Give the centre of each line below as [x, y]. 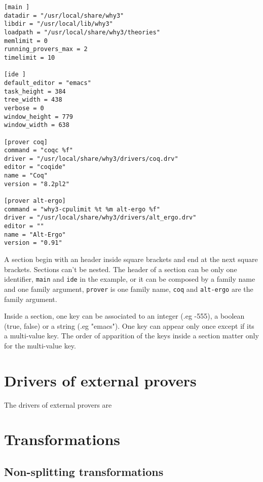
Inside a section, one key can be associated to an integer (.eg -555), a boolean [124, 316]
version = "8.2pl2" [37, 184]
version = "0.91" [33, 243]
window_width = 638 [37, 125]
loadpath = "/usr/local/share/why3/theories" [82, 32]
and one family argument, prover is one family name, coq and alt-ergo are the [129, 289]
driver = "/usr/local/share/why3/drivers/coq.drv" [91, 159]
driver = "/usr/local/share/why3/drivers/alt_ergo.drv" [100, 218]
